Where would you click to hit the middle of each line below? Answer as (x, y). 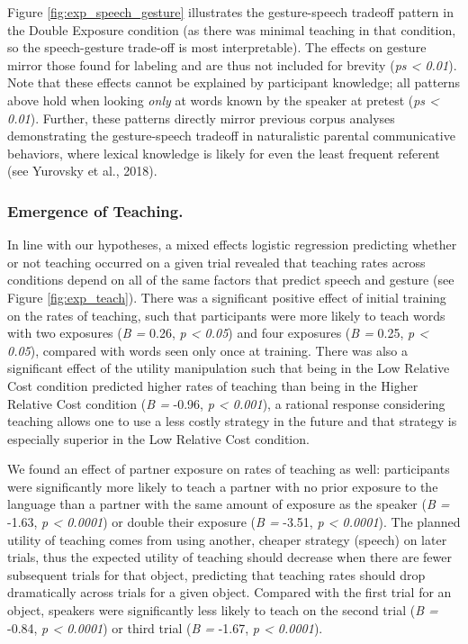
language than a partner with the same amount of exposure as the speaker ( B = (229, 504)
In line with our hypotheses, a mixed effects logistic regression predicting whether (232, 245)
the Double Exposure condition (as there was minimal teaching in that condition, (232, 29)
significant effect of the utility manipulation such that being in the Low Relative (229, 368)
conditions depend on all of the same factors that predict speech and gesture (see (231, 280)
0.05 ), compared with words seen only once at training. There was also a (208, 350)
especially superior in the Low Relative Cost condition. (158, 438)
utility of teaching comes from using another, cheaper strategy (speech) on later (227, 539)
